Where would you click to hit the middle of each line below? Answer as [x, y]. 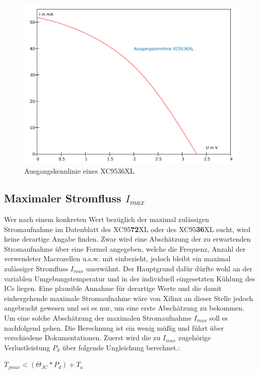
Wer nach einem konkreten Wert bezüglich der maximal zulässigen [107, 219]
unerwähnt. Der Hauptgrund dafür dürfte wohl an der [169, 268]
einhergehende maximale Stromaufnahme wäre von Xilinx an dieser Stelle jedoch [129, 298]
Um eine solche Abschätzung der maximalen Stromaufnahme [98, 317]
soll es [219, 317]
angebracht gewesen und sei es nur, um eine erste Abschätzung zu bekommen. [124, 308]
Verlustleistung [27, 347]
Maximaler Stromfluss [63, 198]
